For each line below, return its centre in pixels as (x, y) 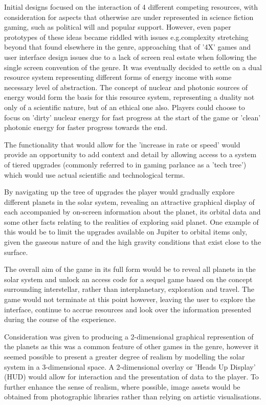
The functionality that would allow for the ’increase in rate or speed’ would (122, 144)
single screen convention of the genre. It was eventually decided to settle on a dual (133, 67)
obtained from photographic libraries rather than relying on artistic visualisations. (133, 397)
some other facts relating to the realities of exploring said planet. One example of (131, 221)
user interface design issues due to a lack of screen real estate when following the (130, 57)
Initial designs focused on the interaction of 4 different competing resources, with (131, 7)
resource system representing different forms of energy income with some (118, 77)
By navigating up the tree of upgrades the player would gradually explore (119, 192)
